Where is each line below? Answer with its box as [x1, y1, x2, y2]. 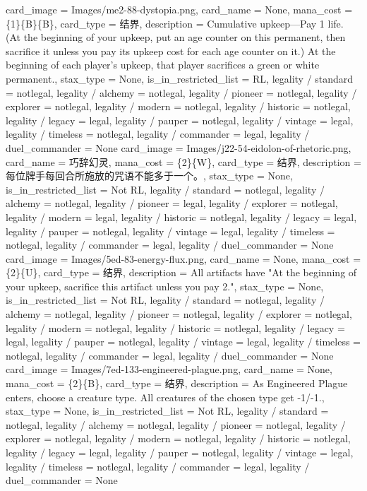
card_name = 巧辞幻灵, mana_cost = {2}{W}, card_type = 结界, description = [6, 154, 361, 169]
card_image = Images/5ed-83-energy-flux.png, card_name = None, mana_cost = [6, 251, 361, 266]
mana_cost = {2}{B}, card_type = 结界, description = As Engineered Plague [6, 376, 348, 391]
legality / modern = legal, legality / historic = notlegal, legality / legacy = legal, [6, 209, 357, 224]
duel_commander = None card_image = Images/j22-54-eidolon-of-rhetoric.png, [6, 140, 351, 155]
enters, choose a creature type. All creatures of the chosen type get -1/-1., [6, 389, 325, 404]
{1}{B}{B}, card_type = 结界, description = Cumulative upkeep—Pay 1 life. [6, 16, 344, 30]
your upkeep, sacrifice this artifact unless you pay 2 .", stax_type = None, [6, 278, 324, 293]
